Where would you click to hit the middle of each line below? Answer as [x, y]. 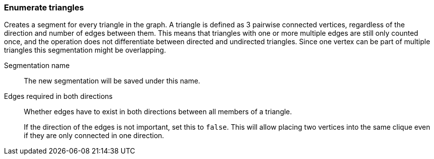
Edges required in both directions [58, 96]
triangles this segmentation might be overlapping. [85, 50]
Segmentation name [37, 66]
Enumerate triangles [44, 7]
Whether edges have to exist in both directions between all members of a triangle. [158, 112]
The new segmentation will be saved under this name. [112, 81]
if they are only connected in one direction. [94, 136]
